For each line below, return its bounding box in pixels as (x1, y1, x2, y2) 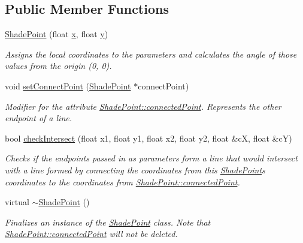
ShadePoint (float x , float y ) (5, 28, 108, 40)
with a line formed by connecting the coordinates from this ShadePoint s (5, 163, 265, 176)
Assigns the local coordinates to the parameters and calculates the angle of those (5, 47, 297, 60)
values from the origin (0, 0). (5, 59, 112, 72)
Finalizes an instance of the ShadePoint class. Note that (5, 215, 211, 228)
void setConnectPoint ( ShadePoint (5, 79, 131, 92)
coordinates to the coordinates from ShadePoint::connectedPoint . (5, 175, 240, 188)
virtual (5, 196, 29, 208)
